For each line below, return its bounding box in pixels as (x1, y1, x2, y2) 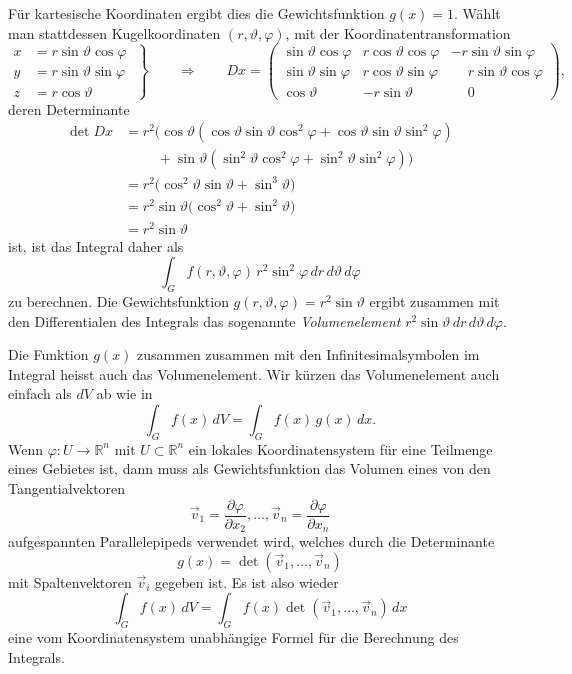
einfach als (8, 383, 72, 404)
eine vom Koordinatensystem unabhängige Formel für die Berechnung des (8, 627, 459, 648)
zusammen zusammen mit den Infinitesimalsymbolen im (137, 344, 480, 365)
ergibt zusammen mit (369, 291, 500, 311)
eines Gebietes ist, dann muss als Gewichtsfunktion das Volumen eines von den (8, 458, 491, 479)
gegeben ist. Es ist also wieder (155, 571, 339, 592)
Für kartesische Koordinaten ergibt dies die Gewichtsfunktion (8, 3, 385, 23)
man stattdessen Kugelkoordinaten (8, 22, 221, 43)
